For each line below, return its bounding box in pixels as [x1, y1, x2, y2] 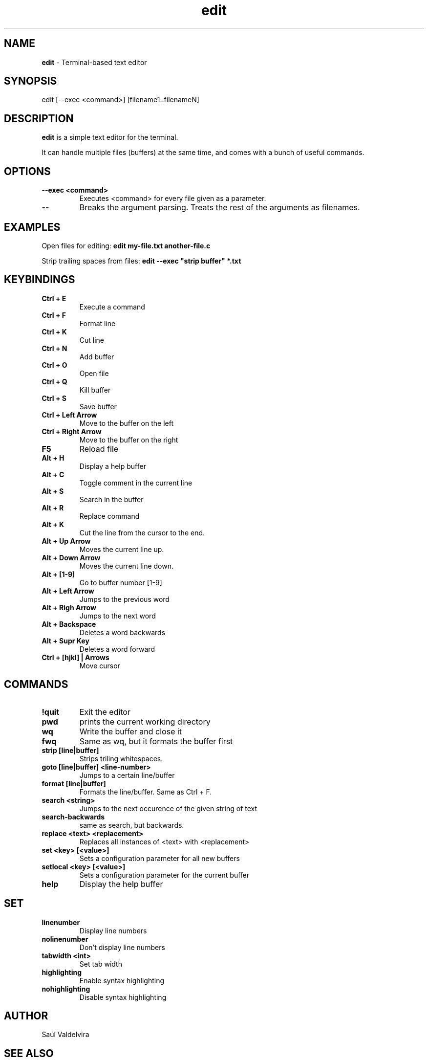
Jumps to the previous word [79, 595, 170, 603]
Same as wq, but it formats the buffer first [79, 736, 233, 746]
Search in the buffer [79, 495, 144, 504]
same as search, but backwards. [79, 820, 184, 829]
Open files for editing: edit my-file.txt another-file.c [42, 241, 211, 250]
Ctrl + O [42, 360, 67, 369]
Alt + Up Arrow [42, 536, 91, 545]
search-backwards [42, 812, 105, 821]
